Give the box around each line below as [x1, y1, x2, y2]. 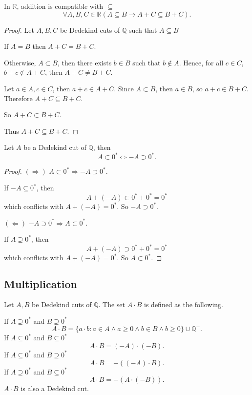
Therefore [4, 93, 33, 103]
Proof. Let [4, 24, 34, 35]
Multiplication [4, 276, 78, 291]
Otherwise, [4, 57, 36, 67]
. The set [98, 299, 126, 310]
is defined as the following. [144, 299, 223, 310]
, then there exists [57, 57, 112, 67]
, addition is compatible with [17, 1, 104, 11]
